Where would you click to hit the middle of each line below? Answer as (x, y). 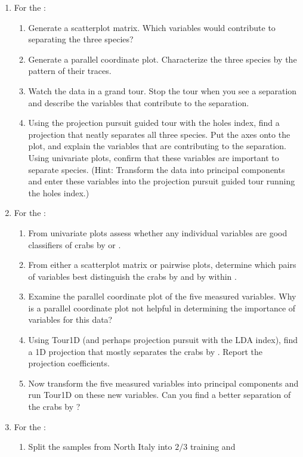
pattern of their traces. (70, 71)
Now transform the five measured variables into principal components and (163, 383)
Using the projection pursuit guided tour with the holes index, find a (154, 123)
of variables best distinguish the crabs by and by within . (132, 276)
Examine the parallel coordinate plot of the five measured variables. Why (162, 296)
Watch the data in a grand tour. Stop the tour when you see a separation (163, 90)
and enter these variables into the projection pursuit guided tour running (162, 181)
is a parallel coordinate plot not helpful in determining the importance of (162, 308)
